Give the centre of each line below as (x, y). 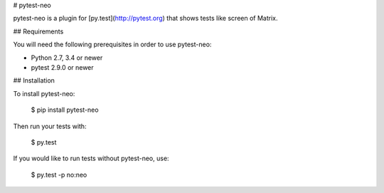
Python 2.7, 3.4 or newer (67, 58)
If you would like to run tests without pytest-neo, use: (91, 158)
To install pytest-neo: (44, 93)
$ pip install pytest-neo (65, 110)
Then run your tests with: (50, 126)
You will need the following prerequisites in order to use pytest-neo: (112, 45)
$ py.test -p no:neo (59, 174)
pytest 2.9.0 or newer (62, 67)
